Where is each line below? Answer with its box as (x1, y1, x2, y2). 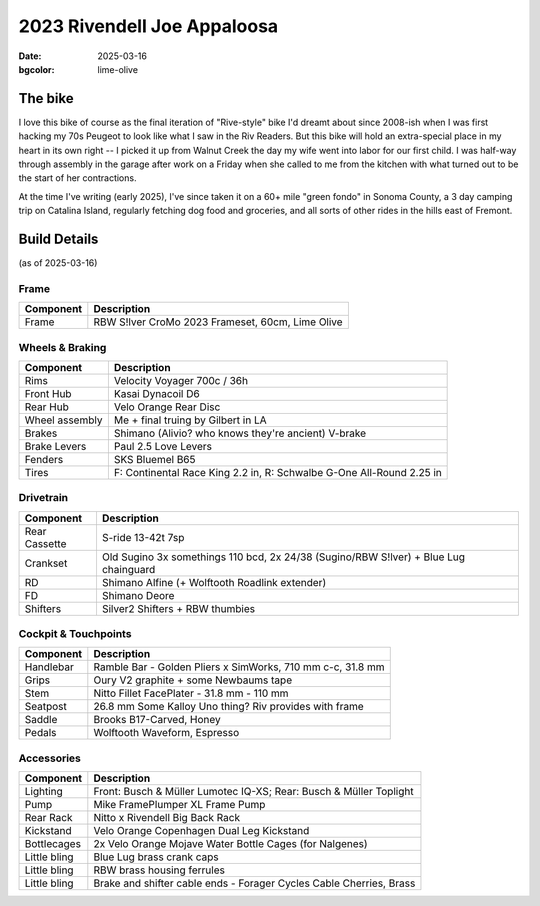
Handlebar (24, 660, 75, 674)
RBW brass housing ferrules (93, 863, 225, 877)
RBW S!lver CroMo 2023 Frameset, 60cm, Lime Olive (93, 315, 344, 329)
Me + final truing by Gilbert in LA (113, 413, 267, 427)
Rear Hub (24, 400, 69, 414)
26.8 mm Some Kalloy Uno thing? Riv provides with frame (93, 700, 364, 714)
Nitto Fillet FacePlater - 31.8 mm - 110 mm (93, 686, 289, 700)
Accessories (18, 751, 82, 765)
